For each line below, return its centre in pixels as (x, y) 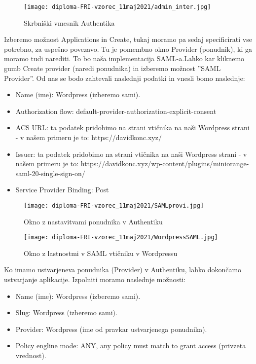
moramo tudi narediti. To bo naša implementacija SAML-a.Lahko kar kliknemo (124, 58)
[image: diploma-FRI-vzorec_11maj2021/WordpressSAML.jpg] (121, 237)
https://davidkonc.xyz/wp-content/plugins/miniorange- (165, 164)
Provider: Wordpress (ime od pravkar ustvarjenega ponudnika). (111, 329)
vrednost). (31, 355)
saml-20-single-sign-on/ (50, 173)
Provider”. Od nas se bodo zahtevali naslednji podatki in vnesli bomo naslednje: (125, 78)
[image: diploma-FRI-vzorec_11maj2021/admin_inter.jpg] (117, 7)
